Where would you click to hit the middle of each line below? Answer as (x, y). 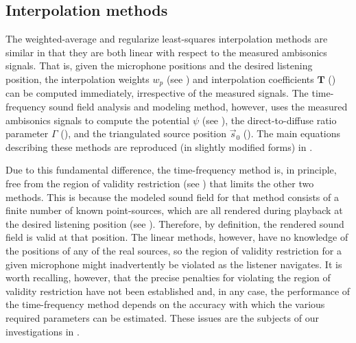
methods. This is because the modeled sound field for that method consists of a (172, 197)
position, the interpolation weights (78, 79)
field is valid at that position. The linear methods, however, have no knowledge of (177, 237)
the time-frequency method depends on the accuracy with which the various (165, 304)
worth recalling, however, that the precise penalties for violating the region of (168, 277)
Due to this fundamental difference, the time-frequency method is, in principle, (171, 170)
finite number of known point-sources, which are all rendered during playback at (174, 210)
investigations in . (43, 331)
